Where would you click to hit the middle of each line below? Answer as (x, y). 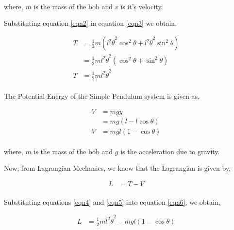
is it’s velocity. (142, 6)
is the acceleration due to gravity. (170, 151)
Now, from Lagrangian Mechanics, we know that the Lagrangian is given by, (117, 168)
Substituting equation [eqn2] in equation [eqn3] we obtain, (91, 23)
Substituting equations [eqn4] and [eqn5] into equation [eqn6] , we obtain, (112, 202)
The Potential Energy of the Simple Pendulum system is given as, (102, 96)
